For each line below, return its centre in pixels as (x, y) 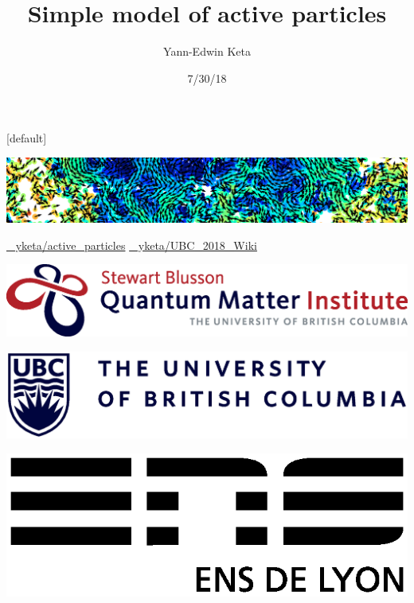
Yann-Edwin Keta (207, 51)
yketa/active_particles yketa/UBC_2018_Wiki (136, 245)
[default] (27, 138)
